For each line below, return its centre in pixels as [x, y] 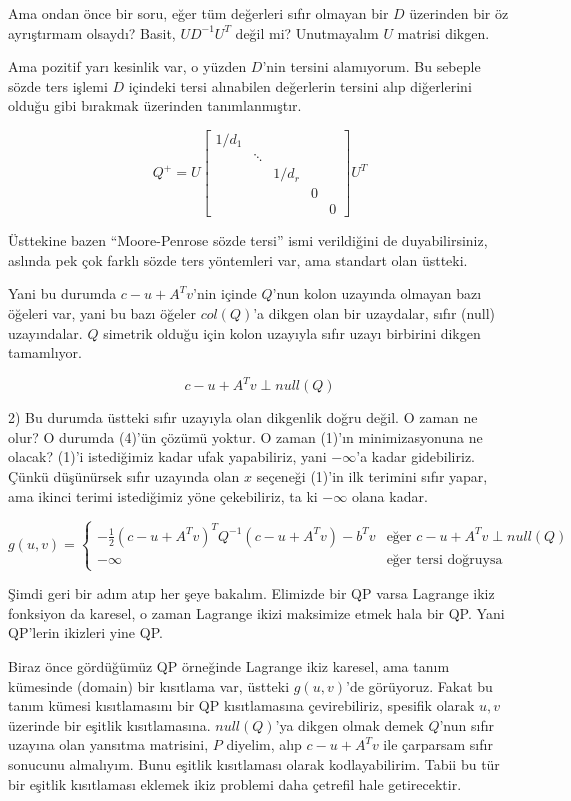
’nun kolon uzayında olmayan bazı [377, 293]
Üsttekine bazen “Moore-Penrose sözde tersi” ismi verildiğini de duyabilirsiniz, [248, 240]
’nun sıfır [467, 724]
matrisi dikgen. [443, 32]
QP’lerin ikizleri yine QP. [85, 632]
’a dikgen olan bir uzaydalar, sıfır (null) [374, 312]
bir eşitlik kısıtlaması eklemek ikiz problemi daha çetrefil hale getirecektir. [235, 783]
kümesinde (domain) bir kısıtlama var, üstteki [149, 685]
